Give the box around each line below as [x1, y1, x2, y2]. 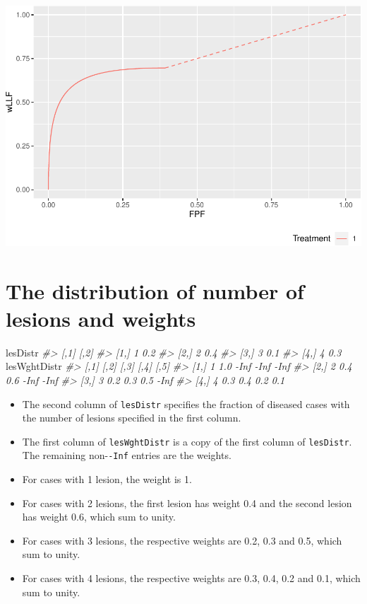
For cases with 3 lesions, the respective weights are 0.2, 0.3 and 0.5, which [22, 533, 342, 547]
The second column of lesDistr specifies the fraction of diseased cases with [22, 396, 350, 411]
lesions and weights [6, 303, 196, 332]
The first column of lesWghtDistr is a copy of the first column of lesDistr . [22, 434, 352, 448]
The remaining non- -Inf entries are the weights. [22, 448, 231, 463]
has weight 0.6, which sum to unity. [22, 509, 176, 524]
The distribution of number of [6, 276, 304, 305]
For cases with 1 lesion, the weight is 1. [22, 472, 192, 487]
